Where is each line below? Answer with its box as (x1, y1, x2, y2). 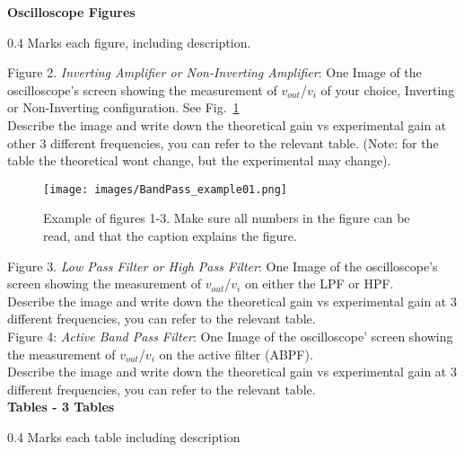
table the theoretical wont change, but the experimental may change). (7, 151, 391, 170)
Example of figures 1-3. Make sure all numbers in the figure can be (43, 208, 410, 227)
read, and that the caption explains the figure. (43, 226, 297, 244)
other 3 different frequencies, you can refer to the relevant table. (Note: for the (7, 133, 439, 152)
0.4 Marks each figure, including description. (7, 32, 251, 51)
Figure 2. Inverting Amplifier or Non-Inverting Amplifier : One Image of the (7, 63, 422, 82)
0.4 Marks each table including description (7, 427, 241, 446)
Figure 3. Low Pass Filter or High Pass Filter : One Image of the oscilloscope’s (7, 256, 438, 275)
